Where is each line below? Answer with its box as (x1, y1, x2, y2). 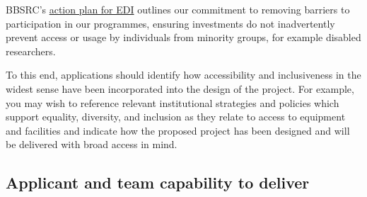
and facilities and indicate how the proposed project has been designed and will (6, 123, 350, 137)
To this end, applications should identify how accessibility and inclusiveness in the (6, 67, 361, 82)
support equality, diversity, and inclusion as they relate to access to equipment (6, 109, 346, 124)
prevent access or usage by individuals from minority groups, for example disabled (6, 30, 361, 45)
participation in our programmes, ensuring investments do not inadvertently (6, 16, 335, 30)
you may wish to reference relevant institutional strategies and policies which (6, 95, 339, 110)
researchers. (6, 43, 56, 58)
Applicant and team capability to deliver (6, 171, 310, 193)
